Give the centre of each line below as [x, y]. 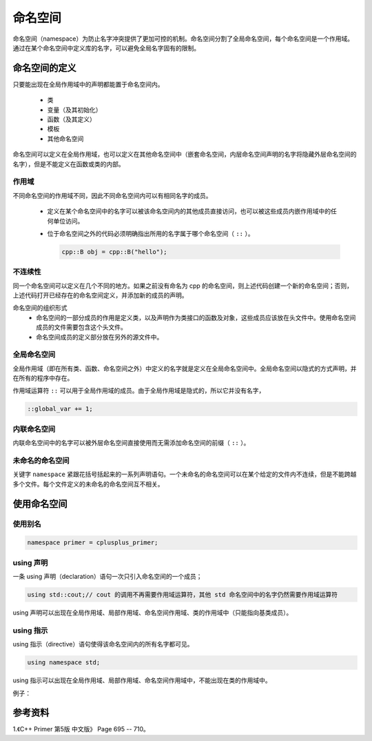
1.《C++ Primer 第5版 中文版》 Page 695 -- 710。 [81, 729]
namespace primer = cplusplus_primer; [93, 543]
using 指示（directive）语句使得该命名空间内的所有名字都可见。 [103, 644]
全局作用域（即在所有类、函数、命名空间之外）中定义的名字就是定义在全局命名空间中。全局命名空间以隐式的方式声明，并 [185, 368]
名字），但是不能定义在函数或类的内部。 [69, 164]
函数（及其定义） [71, 119]
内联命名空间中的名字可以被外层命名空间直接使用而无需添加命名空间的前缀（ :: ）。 [131, 443]
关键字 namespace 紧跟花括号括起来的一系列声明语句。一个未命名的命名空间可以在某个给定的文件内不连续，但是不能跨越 [185, 474]
